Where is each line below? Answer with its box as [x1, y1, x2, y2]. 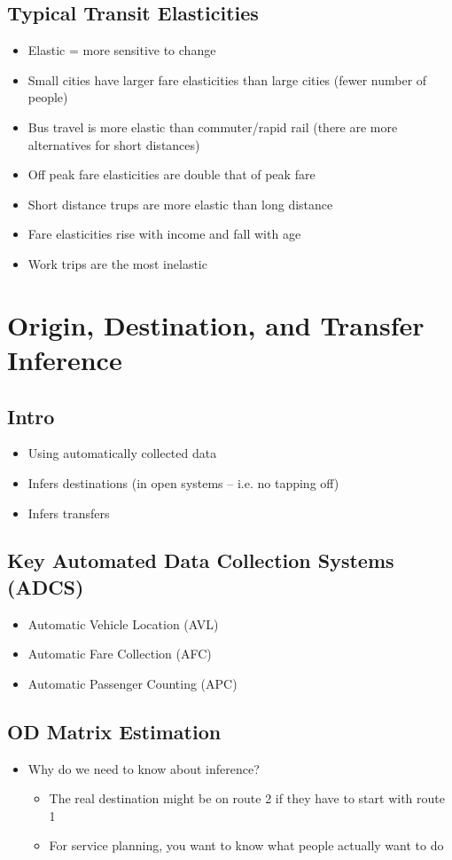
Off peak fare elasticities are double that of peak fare [27, 165, 316, 184]
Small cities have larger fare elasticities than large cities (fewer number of [27, 70, 427, 89]
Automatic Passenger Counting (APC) [27, 674, 238, 692]
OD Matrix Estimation [7, 717, 222, 745]
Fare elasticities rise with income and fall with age [27, 225, 301, 243]
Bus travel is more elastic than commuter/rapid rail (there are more [27, 117, 398, 136]
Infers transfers [27, 503, 110, 522]
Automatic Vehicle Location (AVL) [27, 614, 219, 633]
